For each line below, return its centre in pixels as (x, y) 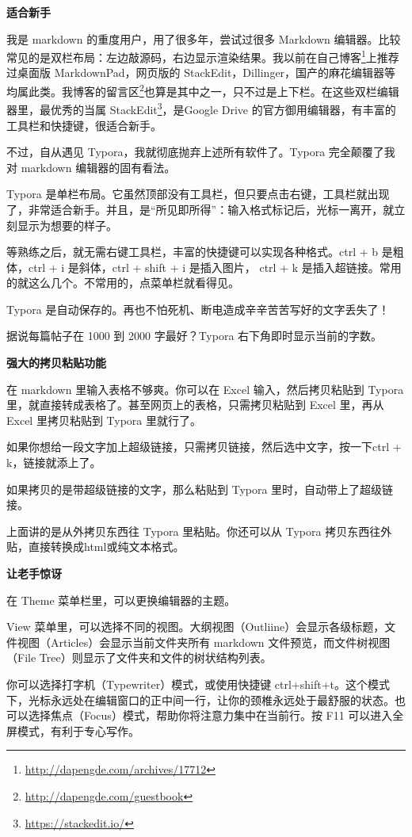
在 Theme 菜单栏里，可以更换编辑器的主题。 (121, 600)
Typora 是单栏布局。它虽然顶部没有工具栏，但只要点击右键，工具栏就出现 (198, 194)
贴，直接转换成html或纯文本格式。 (95, 547)
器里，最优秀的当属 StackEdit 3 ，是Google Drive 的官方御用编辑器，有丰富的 (201, 108)
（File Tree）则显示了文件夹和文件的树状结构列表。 (139, 657)
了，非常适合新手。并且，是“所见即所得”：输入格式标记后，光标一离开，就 (200, 209)
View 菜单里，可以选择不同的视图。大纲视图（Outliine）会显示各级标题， (196, 627)
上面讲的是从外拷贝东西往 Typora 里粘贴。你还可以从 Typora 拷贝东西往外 (199, 531)
